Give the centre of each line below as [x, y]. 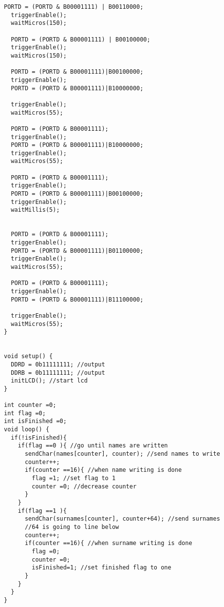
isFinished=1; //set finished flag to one [102, 568]
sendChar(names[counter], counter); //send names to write [122, 454]
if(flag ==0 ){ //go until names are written [93, 446]
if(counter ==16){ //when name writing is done [103, 470]
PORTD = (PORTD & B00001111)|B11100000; [77, 299]
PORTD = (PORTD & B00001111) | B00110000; [74, 7]
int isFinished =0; [35, 421]
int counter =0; [30, 405]
